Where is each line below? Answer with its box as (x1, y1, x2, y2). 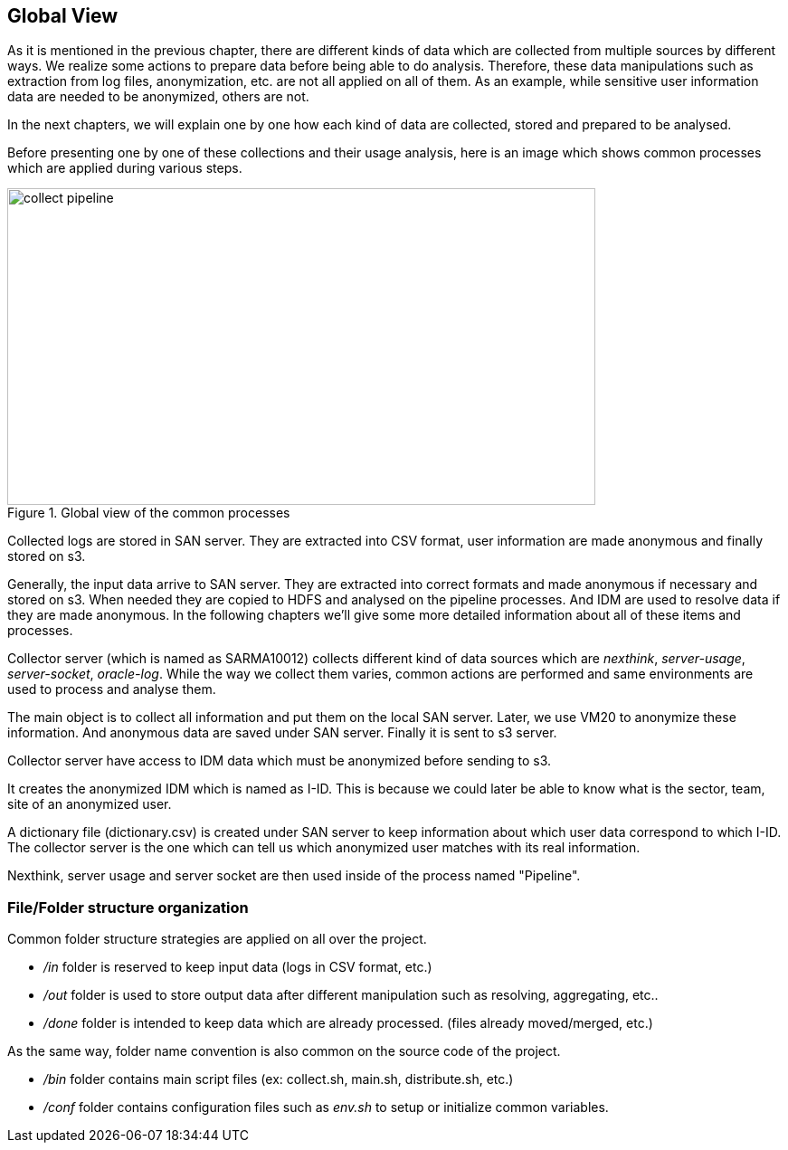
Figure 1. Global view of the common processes (7, 505, 290, 521)
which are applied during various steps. (7, 160, 242, 176)
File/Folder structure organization (7, 898, 249, 917)
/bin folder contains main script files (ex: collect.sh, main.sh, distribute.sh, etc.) (43, 1071, 514, 1088)
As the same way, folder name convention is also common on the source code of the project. (7, 1043, 561, 1060)
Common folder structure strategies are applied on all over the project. (7, 931, 427, 947)
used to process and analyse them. (7, 681, 216, 698)
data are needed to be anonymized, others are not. (7, 89, 309, 105)
